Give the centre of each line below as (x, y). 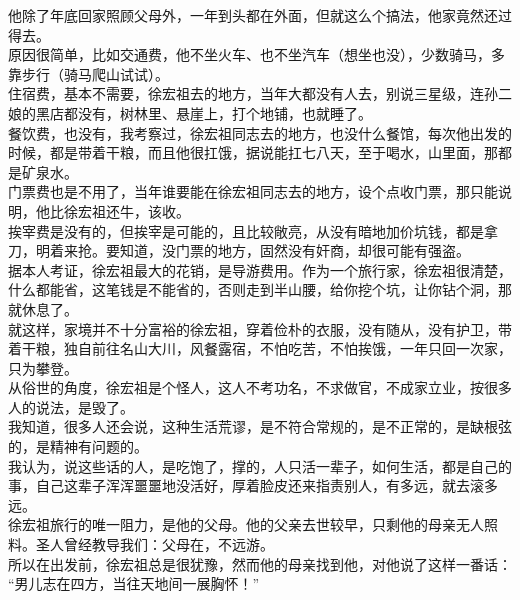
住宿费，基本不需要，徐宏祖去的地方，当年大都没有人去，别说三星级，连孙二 (260, 93)
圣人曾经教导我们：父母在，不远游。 (154, 544)
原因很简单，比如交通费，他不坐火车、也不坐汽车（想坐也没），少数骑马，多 (256, 54)
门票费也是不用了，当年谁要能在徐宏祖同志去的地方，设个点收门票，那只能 (253, 191)
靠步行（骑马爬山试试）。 (88, 73)
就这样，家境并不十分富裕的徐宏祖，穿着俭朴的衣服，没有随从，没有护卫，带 (260, 328)
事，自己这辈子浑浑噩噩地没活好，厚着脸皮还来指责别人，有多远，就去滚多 (253, 485)
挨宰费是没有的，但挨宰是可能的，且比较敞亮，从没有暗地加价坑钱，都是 (246, 230)
